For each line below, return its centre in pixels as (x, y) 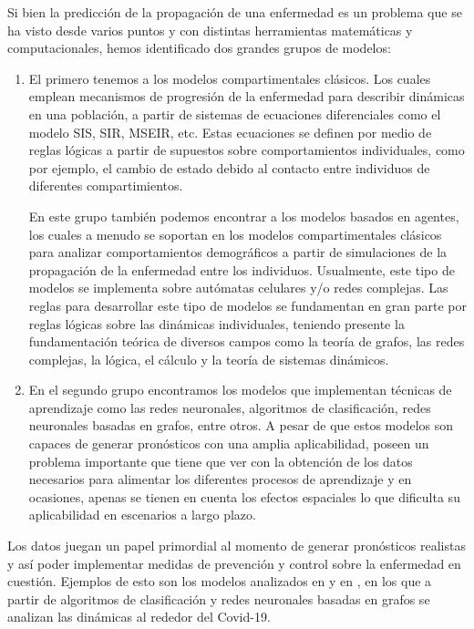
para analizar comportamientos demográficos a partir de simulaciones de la (238, 252)
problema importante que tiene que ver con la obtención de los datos (221, 461)
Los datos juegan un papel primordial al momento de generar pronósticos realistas (237, 546)
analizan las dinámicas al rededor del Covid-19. (139, 617)
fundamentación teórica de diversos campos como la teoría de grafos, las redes (247, 341)
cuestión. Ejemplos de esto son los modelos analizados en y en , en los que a (220, 581)
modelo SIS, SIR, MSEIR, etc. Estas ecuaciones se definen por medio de (230, 132)
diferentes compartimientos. (106, 186)
